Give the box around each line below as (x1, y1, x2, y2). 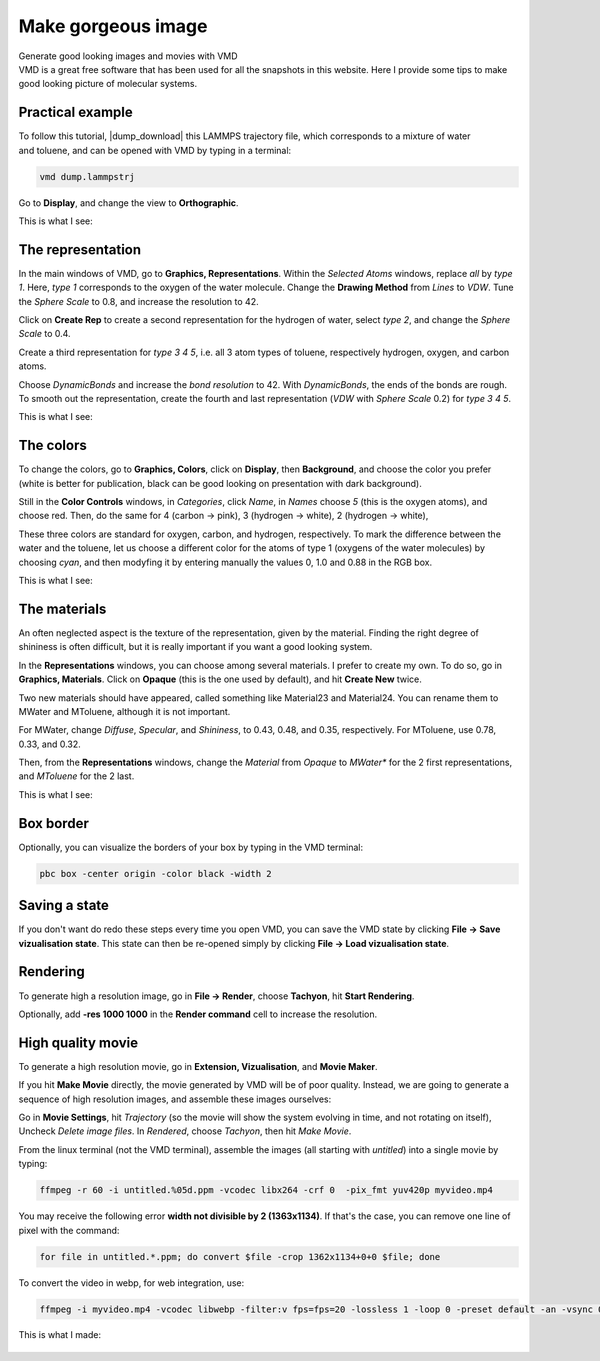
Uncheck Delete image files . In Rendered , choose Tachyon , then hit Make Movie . (18, 1125, 352, 1137)
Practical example (18, 104, 134, 121)
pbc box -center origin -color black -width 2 (39, 868, 272, 879)
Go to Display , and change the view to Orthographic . (18, 196, 239, 209)
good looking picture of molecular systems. (18, 78, 198, 90)
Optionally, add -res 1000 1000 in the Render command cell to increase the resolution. (18, 1008, 378, 1020)
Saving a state (18, 897, 110, 914)
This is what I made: (18, 1329, 102, 1341)
